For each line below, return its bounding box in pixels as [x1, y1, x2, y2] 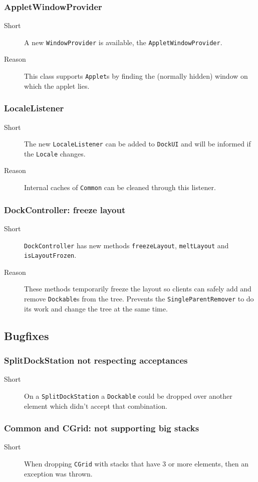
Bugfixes [4, 328, 49, 343]
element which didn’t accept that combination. [24, 400, 167, 411]
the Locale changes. [24, 148, 86, 158]
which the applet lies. [24, 80, 90, 91]
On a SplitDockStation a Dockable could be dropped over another [24, 390, 232, 401]
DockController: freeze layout [4, 203, 126, 216]
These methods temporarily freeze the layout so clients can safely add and [24, 283, 251, 294]
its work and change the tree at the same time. [24, 303, 168, 313]
